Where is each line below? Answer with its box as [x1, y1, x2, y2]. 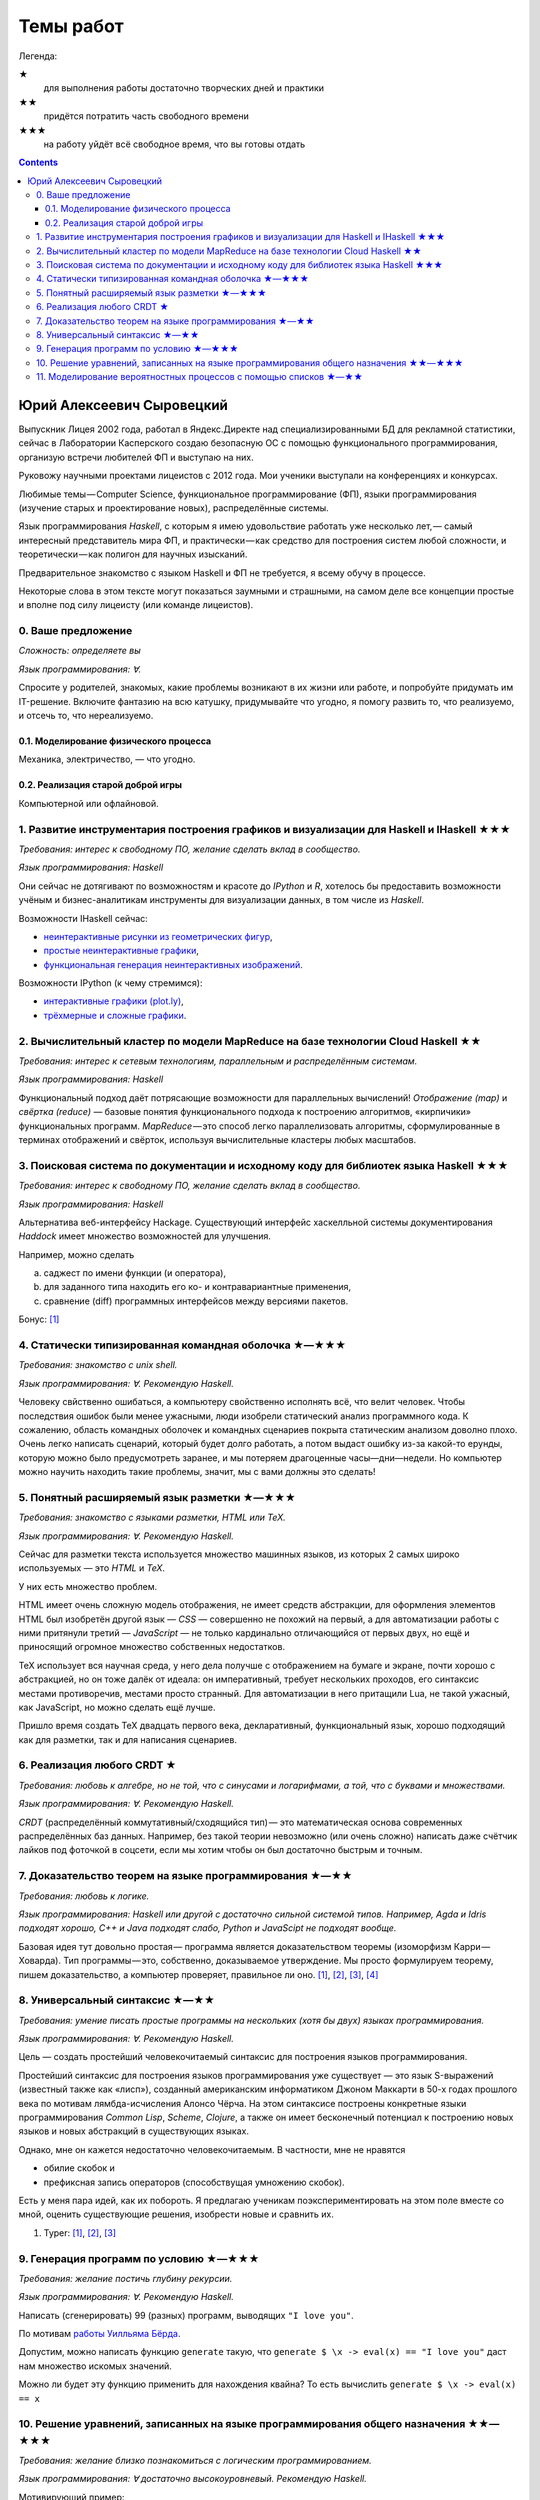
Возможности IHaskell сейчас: [18, 912, 149, 924]
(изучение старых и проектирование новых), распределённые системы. [18, 502, 329, 514]
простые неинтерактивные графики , [43, 945, 200, 957]
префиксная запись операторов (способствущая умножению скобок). [43, 2176, 345, 2188]
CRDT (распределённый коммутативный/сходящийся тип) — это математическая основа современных [18, 1816, 463, 1828]
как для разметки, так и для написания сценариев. [18, 1733, 237, 1745]
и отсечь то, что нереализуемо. [18, 710, 154, 722]
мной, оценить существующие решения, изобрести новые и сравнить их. [18, 2208, 334, 2220]
